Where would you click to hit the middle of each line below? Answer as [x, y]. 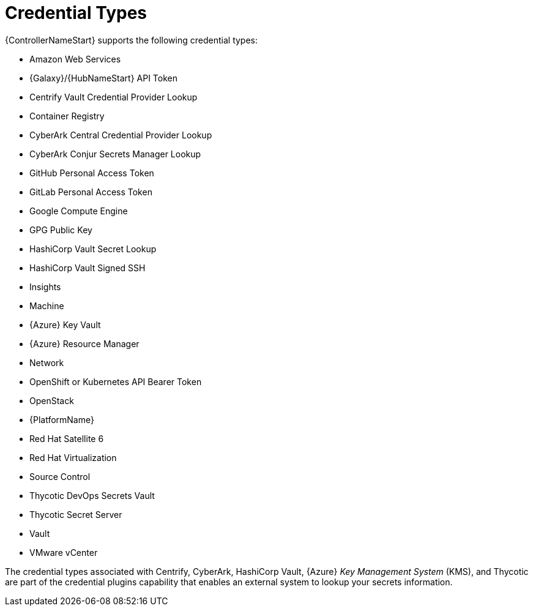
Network [47, 362]
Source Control [60, 476]
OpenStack [52, 400]
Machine [47, 305]
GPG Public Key [61, 230]
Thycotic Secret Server [76, 514]
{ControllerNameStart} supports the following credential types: [132, 40]
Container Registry [67, 116]
